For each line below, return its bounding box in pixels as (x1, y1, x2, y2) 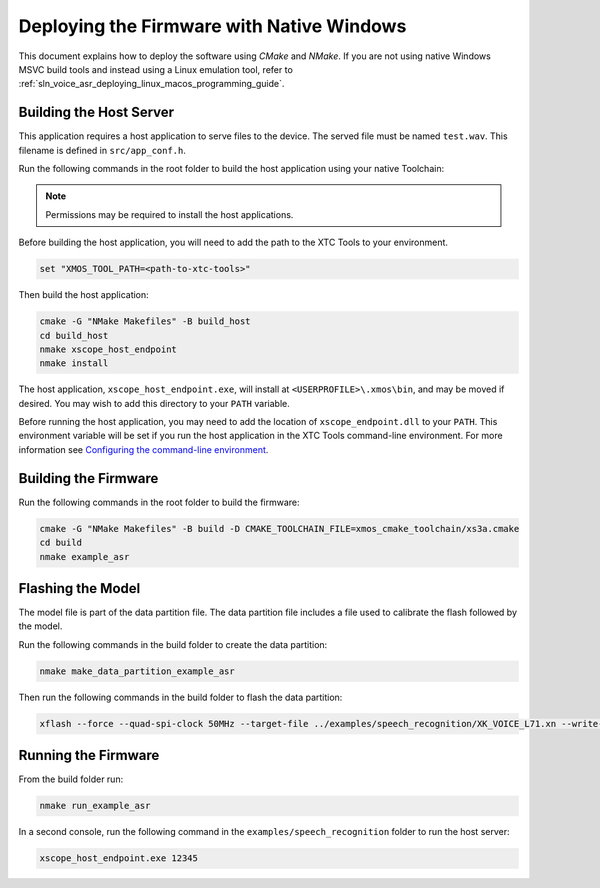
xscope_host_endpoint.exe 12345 (39, 853, 199, 864)
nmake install (39, 358, 109, 369)
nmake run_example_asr (39, 800, 151, 812)
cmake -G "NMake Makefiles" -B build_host (39, 316, 251, 327)
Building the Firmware (18, 470, 159, 487)
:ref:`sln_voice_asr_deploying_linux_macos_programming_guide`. (18, 78, 285, 90)
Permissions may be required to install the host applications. (45, 208, 294, 220)
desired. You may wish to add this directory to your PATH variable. (18, 397, 290, 409)
